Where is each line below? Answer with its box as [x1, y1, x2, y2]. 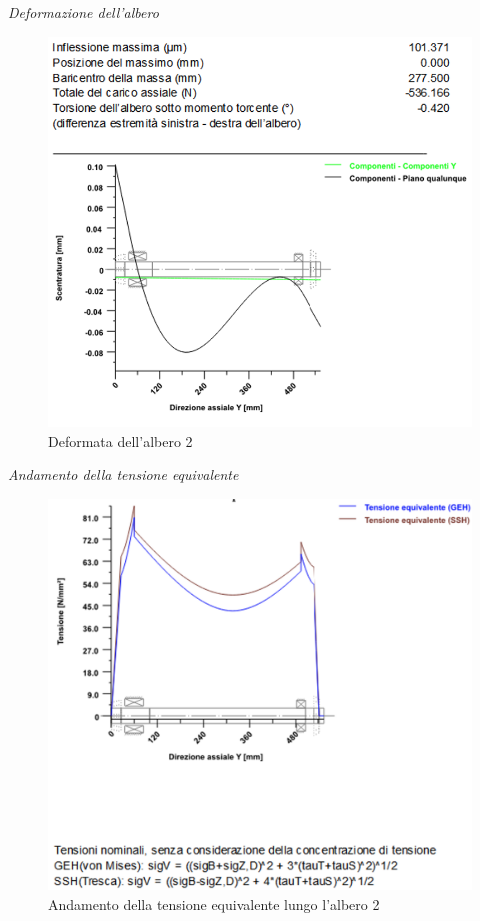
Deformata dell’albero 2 [48, 430, 193, 451]
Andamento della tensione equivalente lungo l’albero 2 [48, 894, 380, 915]
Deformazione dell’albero [8, 2, 159, 22]
